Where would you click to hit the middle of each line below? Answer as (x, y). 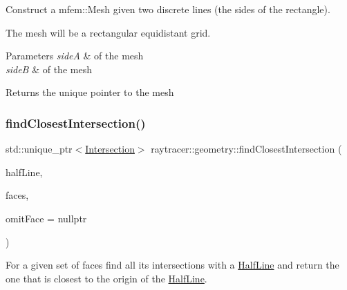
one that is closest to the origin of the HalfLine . (106, 278)
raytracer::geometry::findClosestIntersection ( (246, 149)
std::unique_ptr (39, 149)
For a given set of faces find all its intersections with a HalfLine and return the (172, 265)
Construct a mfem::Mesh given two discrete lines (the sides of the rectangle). (168, 9)
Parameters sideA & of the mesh (75, 56)
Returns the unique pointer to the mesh (90, 92)
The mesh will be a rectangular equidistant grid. (108, 32)
